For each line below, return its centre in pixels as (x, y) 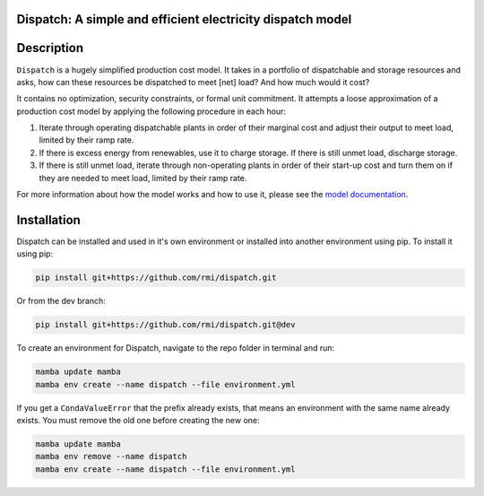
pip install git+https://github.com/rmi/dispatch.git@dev (165, 325)
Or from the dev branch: (61, 301)
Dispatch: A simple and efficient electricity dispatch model (184, 19)
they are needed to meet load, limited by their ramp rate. (143, 178)
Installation (48, 220)
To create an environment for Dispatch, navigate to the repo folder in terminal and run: (176, 348)
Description (50, 48)
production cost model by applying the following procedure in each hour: (151, 111)
